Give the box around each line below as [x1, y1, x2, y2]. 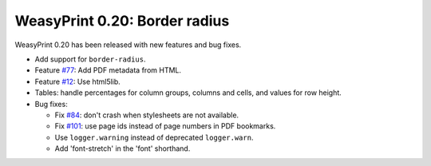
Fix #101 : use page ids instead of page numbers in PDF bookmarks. [54, 121, 276, 131]
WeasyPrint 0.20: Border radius [14, 12, 230, 30]
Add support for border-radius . [34, 54, 146, 64]
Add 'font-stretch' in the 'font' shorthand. [54, 144, 191, 153]
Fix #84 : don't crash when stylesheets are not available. [54, 110, 239, 120]
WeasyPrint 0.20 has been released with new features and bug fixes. [14, 40, 242, 49]
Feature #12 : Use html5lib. [34, 77, 121, 86]
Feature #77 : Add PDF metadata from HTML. [34, 65, 182, 75]
